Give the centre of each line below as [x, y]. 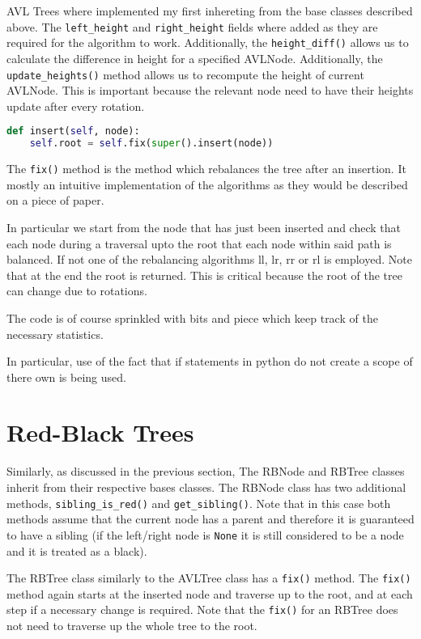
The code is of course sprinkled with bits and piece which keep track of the [192, 317]
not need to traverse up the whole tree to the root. [132, 625]
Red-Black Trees [100, 432]
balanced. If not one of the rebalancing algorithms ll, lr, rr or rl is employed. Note [209, 259]
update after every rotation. [76, 106]
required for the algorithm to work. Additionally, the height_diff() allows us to [208, 42]
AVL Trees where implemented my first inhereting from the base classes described [210, 11]
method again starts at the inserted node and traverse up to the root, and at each [210, 593]
